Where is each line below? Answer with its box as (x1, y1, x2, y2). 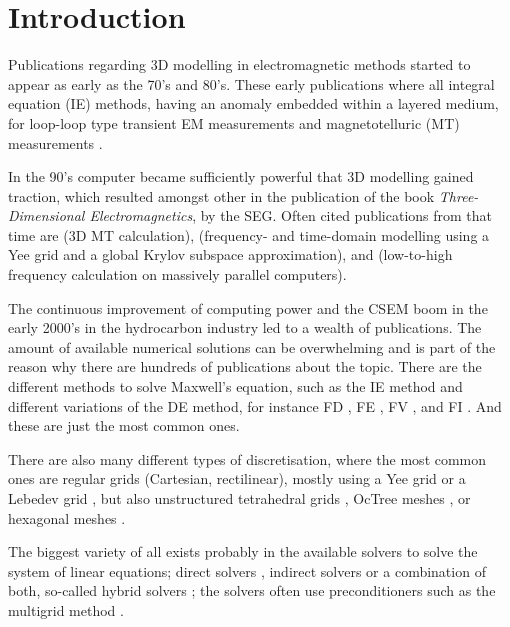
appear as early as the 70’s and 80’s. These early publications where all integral (8, 73, 495, 94)
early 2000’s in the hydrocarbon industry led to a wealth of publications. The (8, 317, 482, 338)
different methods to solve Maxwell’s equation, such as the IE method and (8, 376, 463, 397)
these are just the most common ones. (8, 415, 240, 436)
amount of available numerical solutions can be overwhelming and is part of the (8, 336, 496, 357)
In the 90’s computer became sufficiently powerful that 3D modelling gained (8, 166, 474, 187)
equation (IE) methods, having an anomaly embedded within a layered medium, (8, 93, 499, 114)
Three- (438, 185, 479, 206)
